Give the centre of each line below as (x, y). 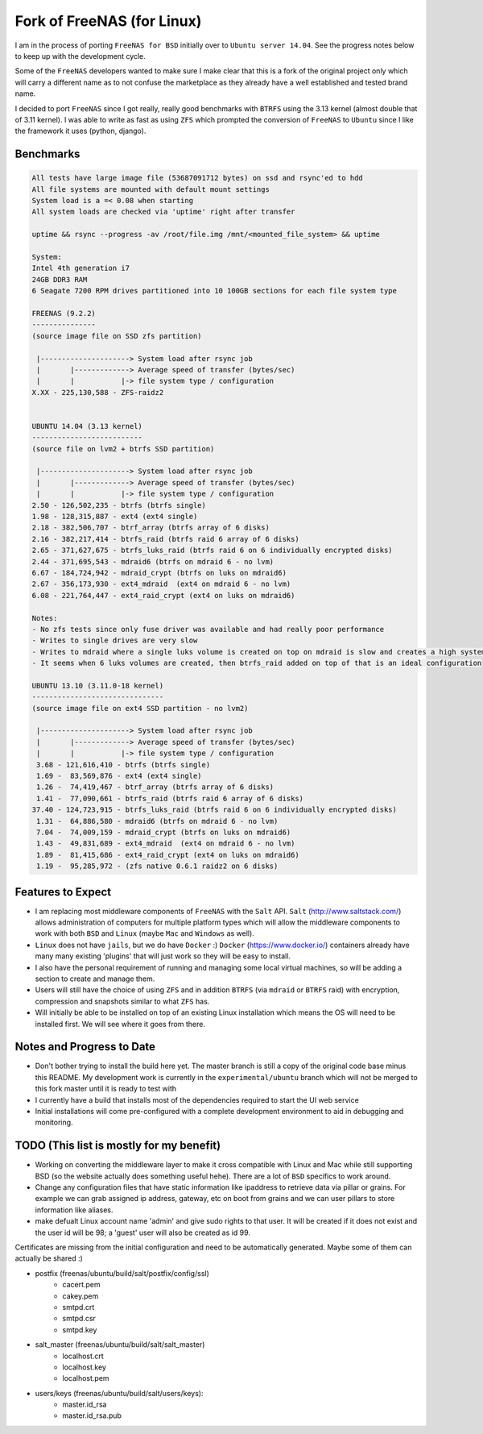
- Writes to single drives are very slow (115, 640)
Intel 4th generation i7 (81, 268)
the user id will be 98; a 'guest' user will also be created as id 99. (143, 1232)
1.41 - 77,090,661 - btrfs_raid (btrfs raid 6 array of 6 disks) (170, 798)
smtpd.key (80, 1329)
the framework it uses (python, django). (80, 131)
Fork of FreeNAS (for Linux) (108, 21)
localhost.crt (83, 1356)
